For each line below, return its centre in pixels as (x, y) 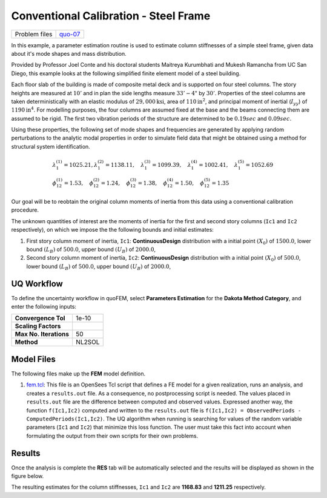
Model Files (33, 359)
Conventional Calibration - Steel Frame (111, 16)
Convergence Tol (40, 318)
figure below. (28, 476)
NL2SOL (88, 342)
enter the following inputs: (44, 307)
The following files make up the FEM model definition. (78, 374)
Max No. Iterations (42, 334)
